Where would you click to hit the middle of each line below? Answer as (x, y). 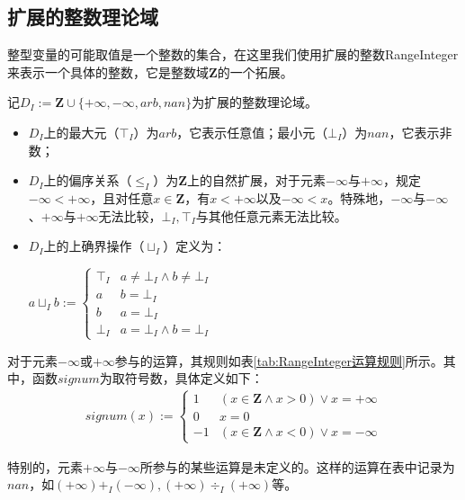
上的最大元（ (81, 132)
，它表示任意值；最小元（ (252, 132)
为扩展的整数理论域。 (255, 102)
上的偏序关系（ (88, 180)
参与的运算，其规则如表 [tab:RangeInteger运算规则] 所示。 (279, 360)
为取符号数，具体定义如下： (181, 378)
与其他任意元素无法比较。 (271, 215)
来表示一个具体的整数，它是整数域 (108, 71)
